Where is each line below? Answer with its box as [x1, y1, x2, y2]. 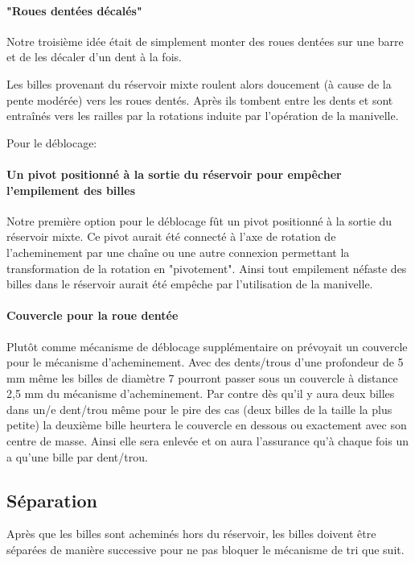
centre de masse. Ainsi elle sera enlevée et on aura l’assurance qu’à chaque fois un [6, 433, 409, 449]
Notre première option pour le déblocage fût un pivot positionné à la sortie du [6, 212, 392, 229]
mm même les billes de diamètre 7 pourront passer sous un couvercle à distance [6, 369, 398, 386]
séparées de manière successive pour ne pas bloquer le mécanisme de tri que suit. [6, 541, 405, 558]
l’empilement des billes [6, 181, 136, 198]
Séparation [6, 487, 97, 512]
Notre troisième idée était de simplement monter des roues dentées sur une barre [6, 32, 404, 49]
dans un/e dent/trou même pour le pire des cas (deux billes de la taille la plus [6, 400, 392, 417]
